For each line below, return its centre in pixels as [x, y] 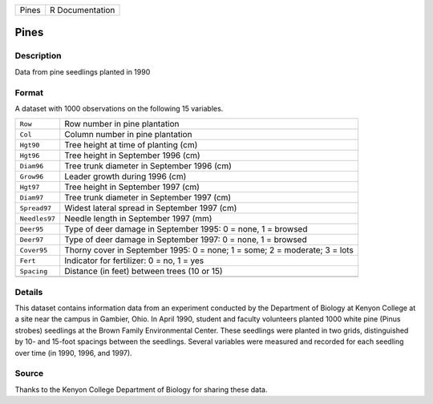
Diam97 [32, 198]
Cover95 [34, 250]
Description [38, 56]
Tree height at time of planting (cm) [131, 145]
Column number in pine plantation [128, 135]
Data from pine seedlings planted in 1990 [83, 71]
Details [29, 292]
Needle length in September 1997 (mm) [138, 219]
